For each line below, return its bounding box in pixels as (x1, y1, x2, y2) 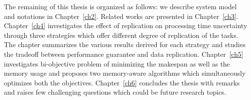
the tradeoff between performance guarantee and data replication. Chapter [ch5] (4, 49, 243, 59)
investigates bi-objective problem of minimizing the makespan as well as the (4, 58, 230, 68)
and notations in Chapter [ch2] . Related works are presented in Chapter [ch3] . (4, 11, 238, 21)
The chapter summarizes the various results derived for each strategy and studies (4, 39, 246, 50)
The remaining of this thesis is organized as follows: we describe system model (4, 1, 237, 11)
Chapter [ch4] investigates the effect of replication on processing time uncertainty (4, 20, 247, 31)
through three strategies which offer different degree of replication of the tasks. (4, 30, 238, 40)
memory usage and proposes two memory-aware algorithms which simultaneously (4, 68, 246, 78)
